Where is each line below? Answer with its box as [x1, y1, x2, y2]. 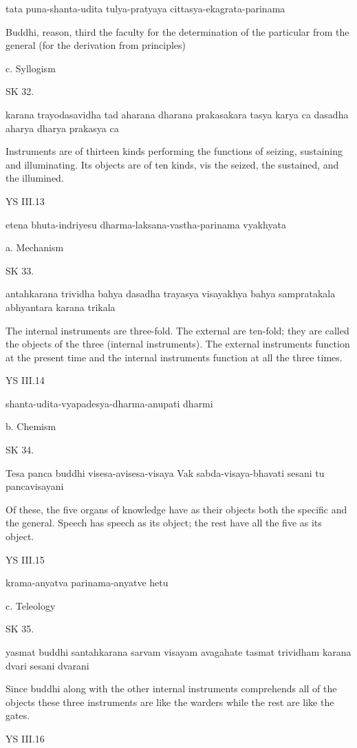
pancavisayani [6, 479, 64, 493]
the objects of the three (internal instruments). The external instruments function [6, 336, 350, 351]
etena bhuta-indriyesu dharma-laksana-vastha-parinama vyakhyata [6, 217, 286, 231]
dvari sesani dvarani [6, 658, 89, 672]
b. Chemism [6, 419, 56, 434]
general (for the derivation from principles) [6, 38, 186, 52]
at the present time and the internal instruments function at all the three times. [6, 350, 343, 364]
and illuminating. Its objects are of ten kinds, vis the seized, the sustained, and [6, 157, 339, 171]
